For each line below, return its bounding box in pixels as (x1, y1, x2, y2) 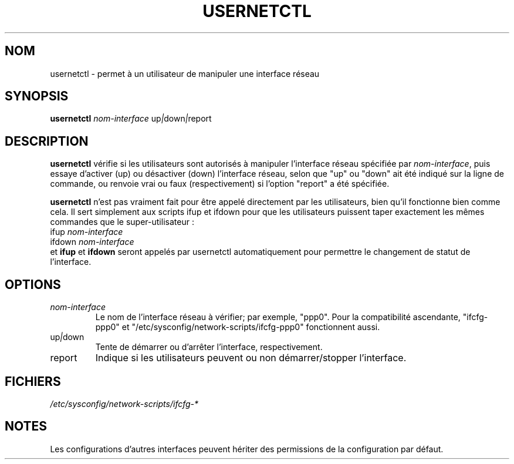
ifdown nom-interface (50, 237, 134, 247)
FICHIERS (5, 374, 61, 389)
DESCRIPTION (5, 133, 89, 149)
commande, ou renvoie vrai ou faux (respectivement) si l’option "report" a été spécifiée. (50, 179, 390, 189)
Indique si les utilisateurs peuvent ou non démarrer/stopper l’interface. (95, 352, 407, 364)
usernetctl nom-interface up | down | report (50, 113, 212, 124)
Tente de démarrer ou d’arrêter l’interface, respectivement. (95, 342, 323, 352)
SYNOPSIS (5, 89, 69, 104)
